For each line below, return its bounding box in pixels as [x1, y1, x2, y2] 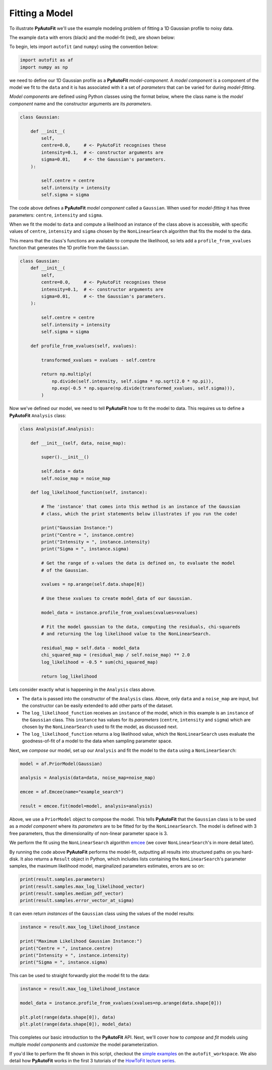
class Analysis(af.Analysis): [20, 426, 95, 432]
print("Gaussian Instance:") [41, 525, 113, 531]
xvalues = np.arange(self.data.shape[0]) [41, 581, 145, 587]
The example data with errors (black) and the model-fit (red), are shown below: [9, 34, 175, 40]
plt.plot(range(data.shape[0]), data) [20, 1014, 116, 1020]
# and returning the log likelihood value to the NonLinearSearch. [41, 631, 212, 637]
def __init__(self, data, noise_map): [30, 440, 126, 446]
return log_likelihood [41, 673, 98, 679]
